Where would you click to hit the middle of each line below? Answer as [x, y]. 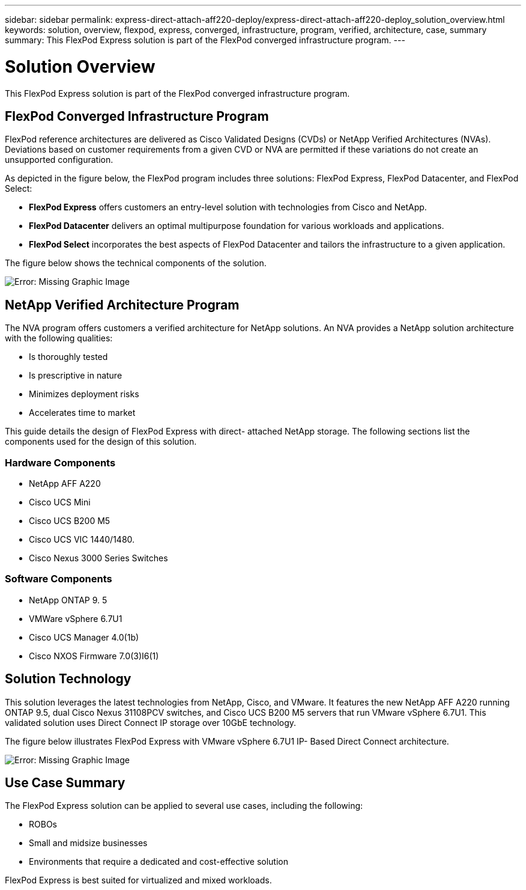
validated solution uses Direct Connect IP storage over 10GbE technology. [151, 722]
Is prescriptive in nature [76, 376]
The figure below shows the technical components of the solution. [136, 263]
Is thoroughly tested [68, 357]
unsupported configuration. [59, 160]
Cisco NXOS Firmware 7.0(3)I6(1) [94, 656]
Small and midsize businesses [88, 843]
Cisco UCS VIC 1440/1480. [82, 539]
